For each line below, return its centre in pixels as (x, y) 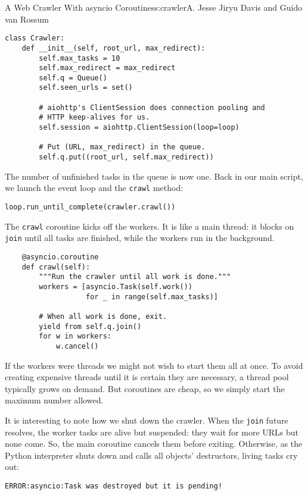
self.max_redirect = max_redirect (107, 68)
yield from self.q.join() (90, 326)
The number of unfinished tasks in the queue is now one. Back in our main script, (154, 176)
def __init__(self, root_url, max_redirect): (113, 48)
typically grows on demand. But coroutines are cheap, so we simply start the (145, 388)
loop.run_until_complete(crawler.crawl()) (90, 207)
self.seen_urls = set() (86, 88)
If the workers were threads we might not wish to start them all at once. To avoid (154, 365)
